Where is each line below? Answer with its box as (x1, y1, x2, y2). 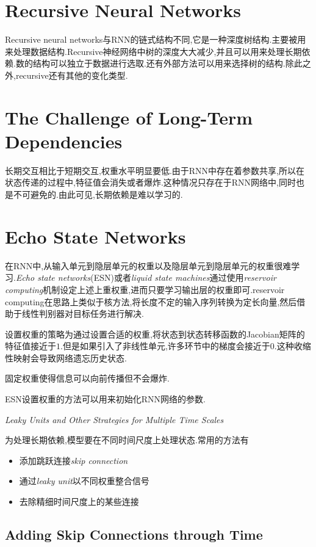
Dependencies (5, 128, 123, 153)
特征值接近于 (5, 339, 56, 352)
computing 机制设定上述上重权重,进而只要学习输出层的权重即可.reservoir (5, 283, 285, 295)
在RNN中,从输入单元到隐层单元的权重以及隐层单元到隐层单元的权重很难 (5, 259, 292, 272)
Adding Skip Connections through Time (5, 525, 263, 544)
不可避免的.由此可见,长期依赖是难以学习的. (13, 188, 183, 200)
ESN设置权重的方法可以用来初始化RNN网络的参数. (5, 393, 206, 405)
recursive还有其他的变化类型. (15, 68, 128, 81)
